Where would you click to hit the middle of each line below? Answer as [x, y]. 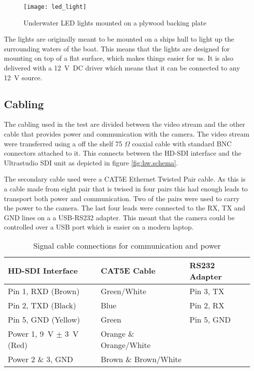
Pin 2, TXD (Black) [42, 305]
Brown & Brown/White [141, 359]
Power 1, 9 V [31, 333]
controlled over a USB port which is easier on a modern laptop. [99, 227]
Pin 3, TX [207, 291]
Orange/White [126, 345]
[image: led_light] [55, 7]
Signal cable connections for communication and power [127, 245]
